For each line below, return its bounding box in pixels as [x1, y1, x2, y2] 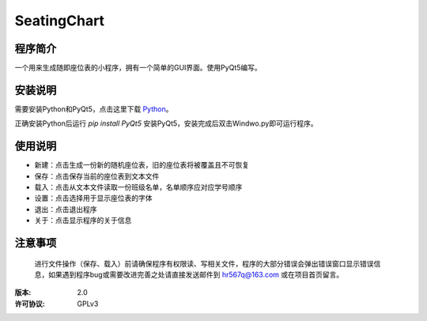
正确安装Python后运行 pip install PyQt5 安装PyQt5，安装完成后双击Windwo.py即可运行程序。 [14, 119, 318, 128]
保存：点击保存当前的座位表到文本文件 [34, 171, 160, 181]
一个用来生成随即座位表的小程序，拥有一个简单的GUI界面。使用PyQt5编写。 [14, 63, 263, 73]
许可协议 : [14, 299, 45, 308]
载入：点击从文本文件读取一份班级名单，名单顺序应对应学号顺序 [34, 183, 243, 192]
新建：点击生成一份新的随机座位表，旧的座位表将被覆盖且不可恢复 [34, 160, 249, 170]
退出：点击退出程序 [34, 204, 97, 213]
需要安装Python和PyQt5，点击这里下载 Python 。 [14, 104, 173, 114]
